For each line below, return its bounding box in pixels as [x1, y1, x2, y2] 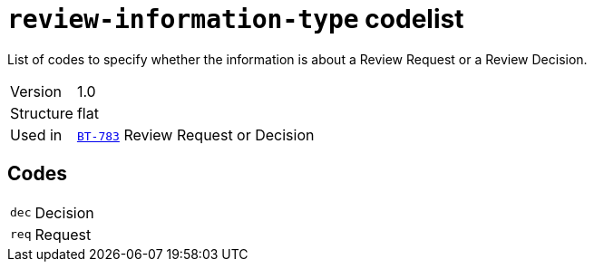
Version [10, 82, 62, 101]
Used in [10, 125, 63, 144]
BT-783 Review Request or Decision [76, 125, 315, 144]
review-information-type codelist [7, 4, 464, 34]
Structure [10, 103, 73, 122]
